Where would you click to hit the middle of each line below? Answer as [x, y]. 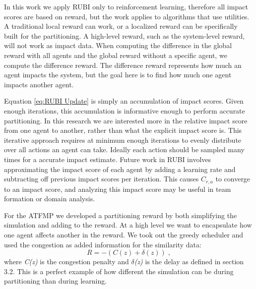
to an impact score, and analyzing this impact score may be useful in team [118, 189]
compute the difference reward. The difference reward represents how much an [123, 65]
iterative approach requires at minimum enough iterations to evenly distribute [123, 140]
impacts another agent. [39, 84]
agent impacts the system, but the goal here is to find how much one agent [118, 75]
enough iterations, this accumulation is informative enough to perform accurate [125, 110]
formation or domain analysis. [50, 199]
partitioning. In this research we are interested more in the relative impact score [126, 120]
